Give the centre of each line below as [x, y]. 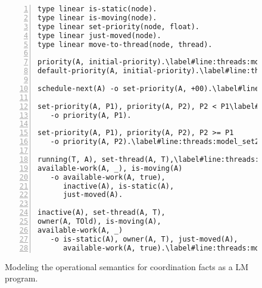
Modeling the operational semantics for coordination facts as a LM [127, 266]
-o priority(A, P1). [91, 115]
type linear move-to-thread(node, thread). [125, 44]
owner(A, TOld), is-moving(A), [99, 221]
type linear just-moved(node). [99, 35]
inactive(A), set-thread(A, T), [102, 213]
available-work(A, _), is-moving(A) [110, 168]
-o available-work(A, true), [108, 177]
